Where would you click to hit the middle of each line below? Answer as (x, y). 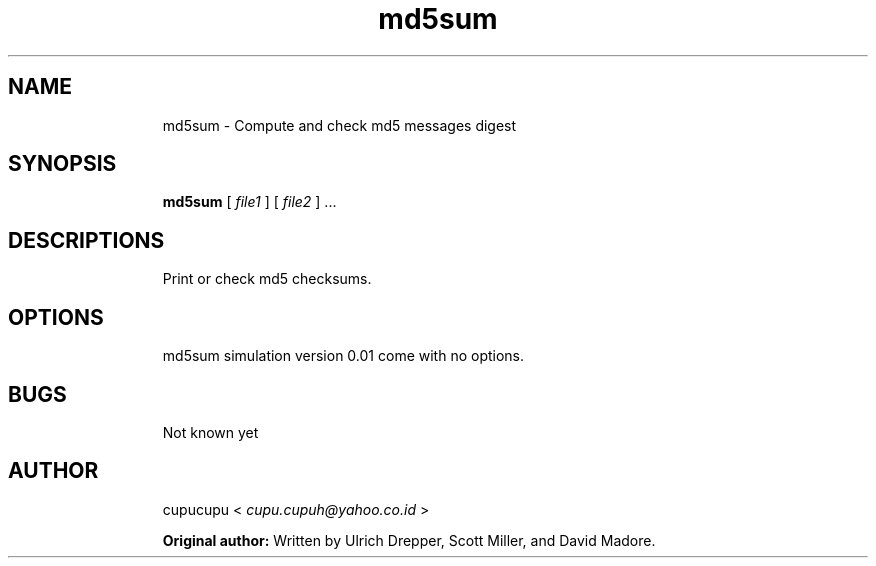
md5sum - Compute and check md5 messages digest (339, 125)
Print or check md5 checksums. (267, 279)
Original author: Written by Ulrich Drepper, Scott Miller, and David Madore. (409, 540)
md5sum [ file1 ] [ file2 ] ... (249, 202)
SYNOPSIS (62, 164)
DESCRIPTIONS (86, 240)
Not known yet (210, 432)
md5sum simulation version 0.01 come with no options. (343, 356)
